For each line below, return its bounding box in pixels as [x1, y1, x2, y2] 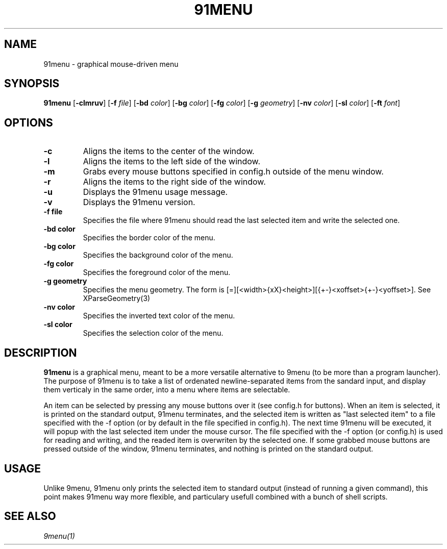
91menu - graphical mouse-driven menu [43, 59, 179, 68]
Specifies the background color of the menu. [83, 251, 233, 260]
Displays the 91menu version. [83, 197, 195, 208]
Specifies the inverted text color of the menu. [83, 311, 235, 320]
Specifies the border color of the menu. [83, 233, 215, 242]
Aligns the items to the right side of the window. [83, 177, 266, 187]
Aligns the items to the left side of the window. [83, 156, 261, 167]
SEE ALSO [4, 510, 56, 523]
